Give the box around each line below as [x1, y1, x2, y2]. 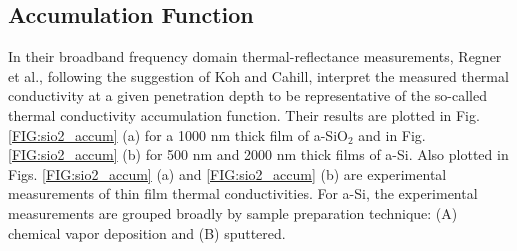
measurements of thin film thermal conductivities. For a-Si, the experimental [8, 183, 478, 204]
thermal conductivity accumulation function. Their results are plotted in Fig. [8, 104, 480, 125]
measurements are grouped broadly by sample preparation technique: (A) [8, 202, 458, 223]
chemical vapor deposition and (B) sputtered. [8, 222, 286, 243]
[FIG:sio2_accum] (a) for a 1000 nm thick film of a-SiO [8, 124, 348, 145]
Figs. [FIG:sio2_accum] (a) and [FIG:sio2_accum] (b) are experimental [8, 163, 447, 184]
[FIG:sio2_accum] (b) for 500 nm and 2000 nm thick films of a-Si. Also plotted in [8, 144, 509, 165]
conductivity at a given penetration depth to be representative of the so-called [8, 85, 487, 106]
